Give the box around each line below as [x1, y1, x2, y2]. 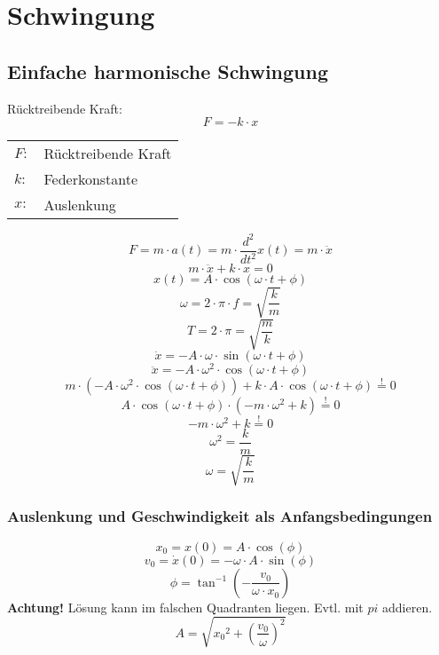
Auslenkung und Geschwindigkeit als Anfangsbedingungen [7, 505, 433, 527]
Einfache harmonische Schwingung [7, 57, 329, 84]
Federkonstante [43, 169, 138, 190]
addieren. [382, 597, 433, 616]
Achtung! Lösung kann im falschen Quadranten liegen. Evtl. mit [7, 597, 364, 616]
